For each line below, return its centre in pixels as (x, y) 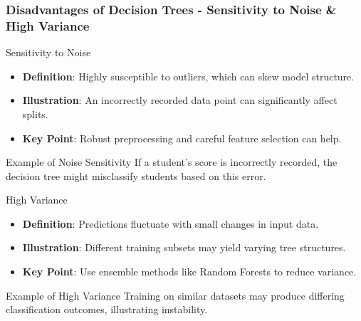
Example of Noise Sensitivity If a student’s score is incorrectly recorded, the (172, 162)
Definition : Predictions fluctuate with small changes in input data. (171, 223)
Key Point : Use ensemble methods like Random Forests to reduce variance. (189, 272)
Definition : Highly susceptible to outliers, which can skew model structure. (188, 76)
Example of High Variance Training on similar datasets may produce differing (175, 295)
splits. (35, 114)
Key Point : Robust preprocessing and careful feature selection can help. (182, 138)
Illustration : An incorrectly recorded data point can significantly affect (180, 100)
